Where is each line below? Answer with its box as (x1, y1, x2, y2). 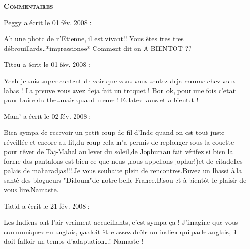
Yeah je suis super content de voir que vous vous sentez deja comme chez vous (4, 75, 235, 85)
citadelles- (215, 156, 245, 166)
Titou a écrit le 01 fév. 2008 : (4, 59, 90, 69)
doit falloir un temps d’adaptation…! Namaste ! (4, 236, 144, 246)
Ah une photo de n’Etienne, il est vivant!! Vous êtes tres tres (4, 33, 184, 44)
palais (4, 165, 21, 175)
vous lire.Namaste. (4, 184, 59, 194)
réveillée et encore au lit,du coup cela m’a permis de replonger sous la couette (4, 136, 234, 147)
